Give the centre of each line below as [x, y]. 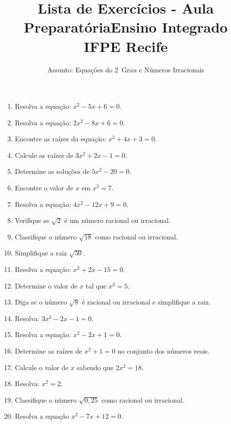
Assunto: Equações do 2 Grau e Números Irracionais [126, 69]
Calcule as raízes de [44, 155]
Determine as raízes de [49, 351]
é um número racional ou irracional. [117, 220]
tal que [96, 285]
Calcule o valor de [41, 367]
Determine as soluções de [52, 171]
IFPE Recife [126, 46]
